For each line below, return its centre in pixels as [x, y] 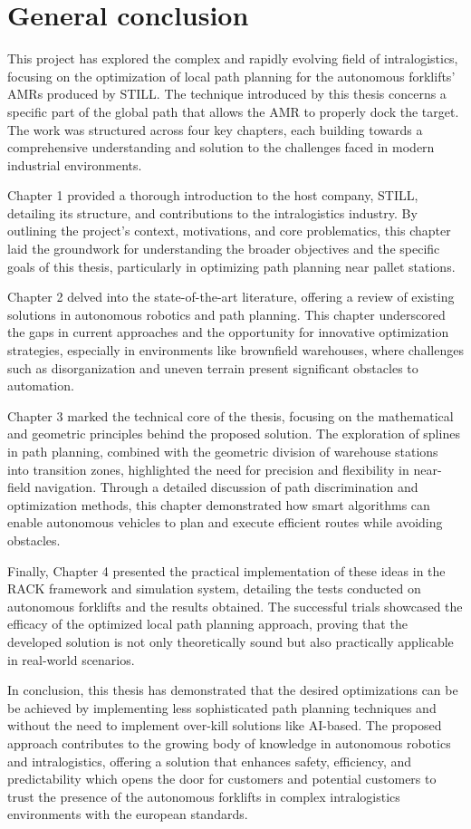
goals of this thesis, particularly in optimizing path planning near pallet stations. [231, 266]
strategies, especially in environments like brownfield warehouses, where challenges [235, 350]
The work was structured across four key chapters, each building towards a [215, 129]
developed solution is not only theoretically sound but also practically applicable [231, 641]
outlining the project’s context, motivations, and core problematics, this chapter [229, 231]
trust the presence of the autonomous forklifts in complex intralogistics [204, 796]
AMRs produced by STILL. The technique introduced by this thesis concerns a [227, 94]
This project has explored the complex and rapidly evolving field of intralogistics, [233, 58]
